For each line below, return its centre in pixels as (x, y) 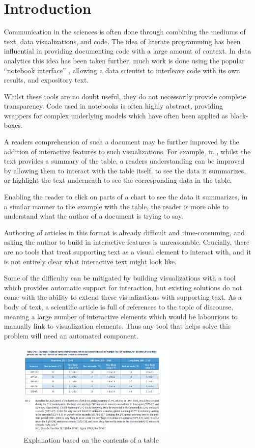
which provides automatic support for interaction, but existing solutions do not (123, 287)
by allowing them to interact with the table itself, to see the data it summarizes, (125, 170)
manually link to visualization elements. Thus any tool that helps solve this (117, 326)
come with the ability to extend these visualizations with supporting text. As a (123, 297)
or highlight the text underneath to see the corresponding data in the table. (118, 180)
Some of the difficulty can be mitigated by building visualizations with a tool (120, 278)
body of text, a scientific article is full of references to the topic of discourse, (119, 306)
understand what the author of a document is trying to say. (94, 216)
